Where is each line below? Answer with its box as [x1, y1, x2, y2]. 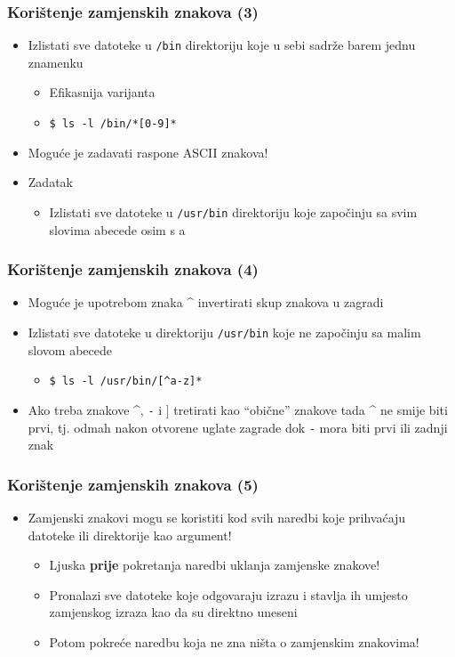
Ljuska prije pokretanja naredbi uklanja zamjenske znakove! [49, 556, 380, 574]
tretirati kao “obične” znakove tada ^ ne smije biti [173, 400, 448, 418]
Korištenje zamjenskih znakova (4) [7, 258, 259, 280]
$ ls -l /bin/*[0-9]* [49, 118, 177, 131]
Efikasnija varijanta [49, 83, 156, 101]
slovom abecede [28, 340, 112, 359]
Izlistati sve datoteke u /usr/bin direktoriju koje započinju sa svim [49, 202, 418, 221]
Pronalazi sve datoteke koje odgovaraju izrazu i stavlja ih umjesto [49, 585, 408, 604]
